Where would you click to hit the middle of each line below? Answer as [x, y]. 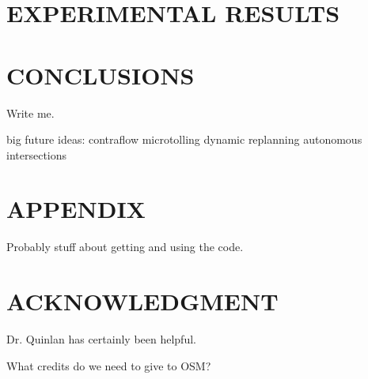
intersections [37, 154]
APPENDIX [76, 209]
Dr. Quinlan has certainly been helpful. [101, 339]
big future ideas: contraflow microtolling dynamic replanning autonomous [184, 139]
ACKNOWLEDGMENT [142, 301]
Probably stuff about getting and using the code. [125, 247]
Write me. [30, 113]
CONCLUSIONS [101, 75]
